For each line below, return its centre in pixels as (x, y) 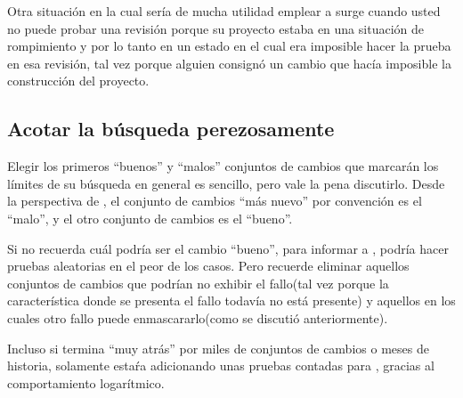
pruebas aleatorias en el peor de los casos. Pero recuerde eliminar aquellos (208, 266)
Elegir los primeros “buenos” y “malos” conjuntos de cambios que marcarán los (223, 166)
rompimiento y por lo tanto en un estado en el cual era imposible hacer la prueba (229, 46)
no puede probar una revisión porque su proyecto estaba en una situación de (215, 28)
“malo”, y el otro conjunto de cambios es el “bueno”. (150, 218)
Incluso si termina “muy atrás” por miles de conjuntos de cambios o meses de (218, 348)
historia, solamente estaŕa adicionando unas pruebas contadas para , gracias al (221, 366)
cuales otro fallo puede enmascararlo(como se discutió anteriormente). (198, 317)
